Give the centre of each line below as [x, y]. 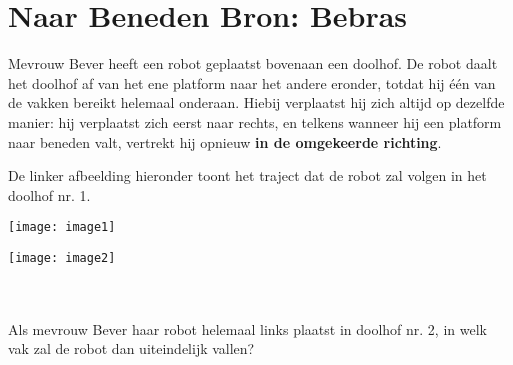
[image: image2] [62, 257]
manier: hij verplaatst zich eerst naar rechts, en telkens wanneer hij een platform [255, 121]
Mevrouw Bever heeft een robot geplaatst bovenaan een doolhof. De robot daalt [253, 63]
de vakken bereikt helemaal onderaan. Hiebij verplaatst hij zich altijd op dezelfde [256, 102]
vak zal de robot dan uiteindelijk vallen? [131, 348]
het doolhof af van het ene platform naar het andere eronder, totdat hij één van [252, 82]
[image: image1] [62, 227]
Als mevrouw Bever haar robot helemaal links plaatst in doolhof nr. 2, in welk [247, 328]
